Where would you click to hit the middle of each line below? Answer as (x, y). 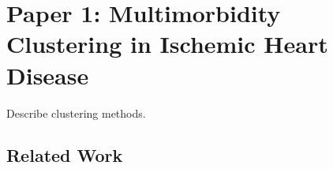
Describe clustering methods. (76, 113)
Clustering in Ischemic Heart (167, 44)
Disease (48, 75)
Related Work (65, 155)
